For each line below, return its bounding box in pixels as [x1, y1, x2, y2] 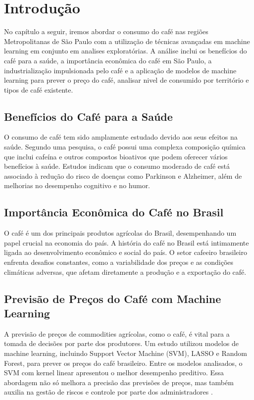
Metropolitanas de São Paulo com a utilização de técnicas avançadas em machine [4, 36, 250, 46]
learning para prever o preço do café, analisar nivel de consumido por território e [4, 75, 249, 85]
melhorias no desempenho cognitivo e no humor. [4, 180, 151, 191]
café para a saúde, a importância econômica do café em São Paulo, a [4, 55, 212, 65]
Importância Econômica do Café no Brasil [4, 204, 224, 220]
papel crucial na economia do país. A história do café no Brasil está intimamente [4, 237, 249, 248]
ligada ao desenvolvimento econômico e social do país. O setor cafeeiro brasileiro [4, 247, 247, 257]
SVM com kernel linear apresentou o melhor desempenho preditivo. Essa [4, 367, 224, 378]
